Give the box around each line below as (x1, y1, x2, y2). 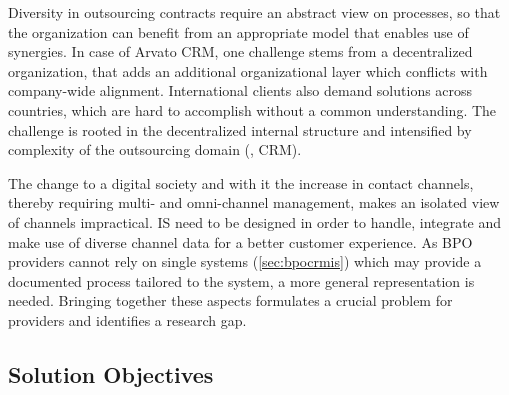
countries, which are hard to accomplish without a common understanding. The (8, 99, 497, 120)
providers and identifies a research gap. (8, 309, 247, 330)
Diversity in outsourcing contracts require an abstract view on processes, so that (8, 2, 501, 22)
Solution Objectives (8, 358, 214, 389)
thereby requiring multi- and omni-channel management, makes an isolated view (8, 192, 500, 213)
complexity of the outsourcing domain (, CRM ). (8, 139, 302, 160)
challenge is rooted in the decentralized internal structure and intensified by (8, 119, 472, 140)
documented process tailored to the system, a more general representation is (8, 270, 475, 291)
